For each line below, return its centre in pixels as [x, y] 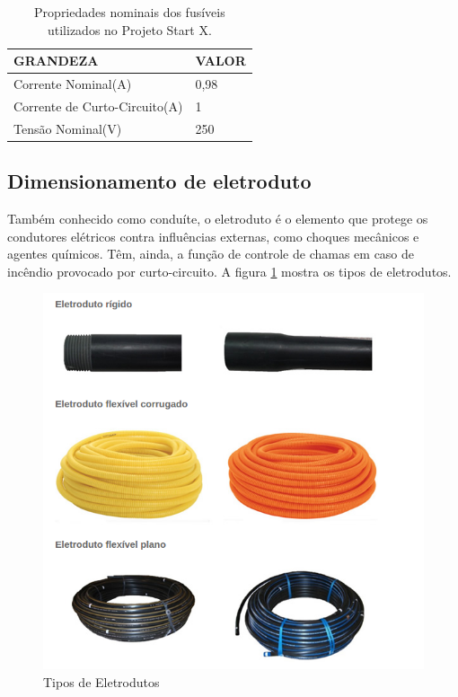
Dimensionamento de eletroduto [159, 181]
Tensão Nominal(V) [68, 128]
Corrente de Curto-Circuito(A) [98, 106]
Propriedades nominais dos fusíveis [130, 12]
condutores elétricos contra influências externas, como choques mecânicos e [213, 236]
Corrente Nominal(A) [73, 84]
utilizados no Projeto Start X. [130, 29]
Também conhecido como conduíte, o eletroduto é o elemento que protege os [218, 219]
